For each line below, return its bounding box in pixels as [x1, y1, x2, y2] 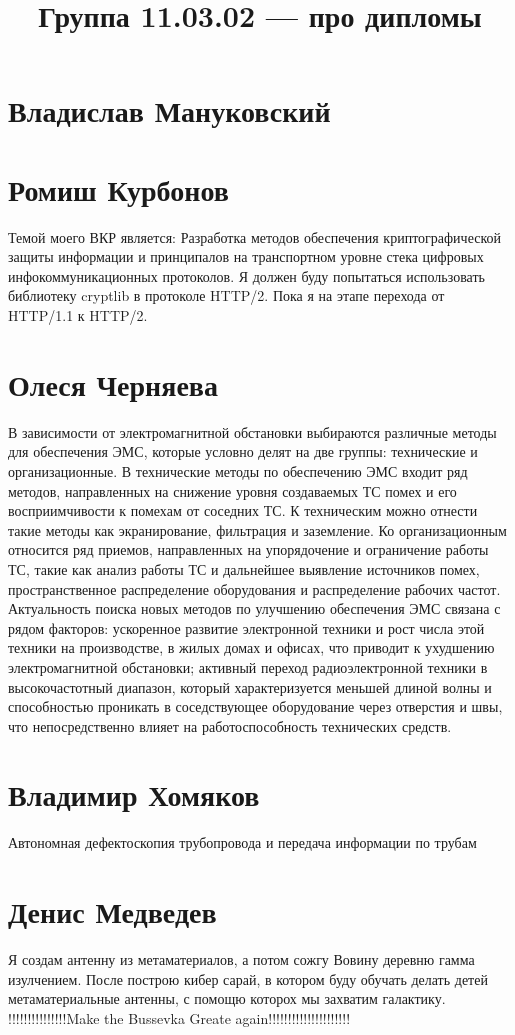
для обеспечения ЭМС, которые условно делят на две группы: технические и [8, 441, 478, 462]
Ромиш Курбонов [8, 168, 229, 209]
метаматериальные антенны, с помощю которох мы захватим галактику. [8, 988, 446, 1009]
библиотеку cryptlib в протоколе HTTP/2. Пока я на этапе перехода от [8, 285, 445, 306]
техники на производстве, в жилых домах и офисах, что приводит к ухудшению [8, 637, 495, 658]
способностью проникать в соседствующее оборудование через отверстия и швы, [8, 696, 503, 717]
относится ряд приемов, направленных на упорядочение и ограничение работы [8, 539, 489, 560]
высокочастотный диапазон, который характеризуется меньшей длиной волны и [8, 676, 492, 697]
